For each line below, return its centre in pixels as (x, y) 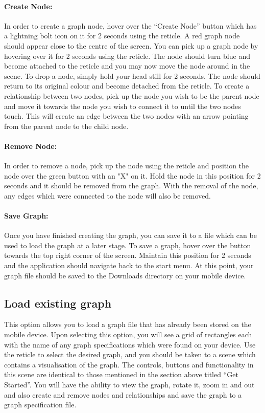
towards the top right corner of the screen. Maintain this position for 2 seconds (128, 255)
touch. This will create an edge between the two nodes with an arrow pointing (126, 116)
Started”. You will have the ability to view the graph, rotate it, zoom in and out (129, 385)
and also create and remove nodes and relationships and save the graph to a (123, 394)
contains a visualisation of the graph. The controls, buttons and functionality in (129, 364)
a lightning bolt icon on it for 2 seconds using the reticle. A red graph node (122, 36)
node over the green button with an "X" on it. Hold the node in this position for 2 (132, 175)
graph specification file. (40, 405)
